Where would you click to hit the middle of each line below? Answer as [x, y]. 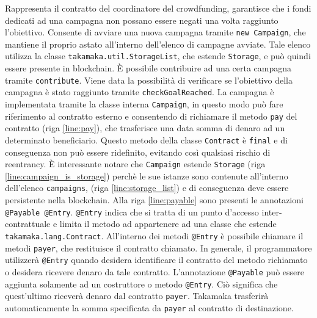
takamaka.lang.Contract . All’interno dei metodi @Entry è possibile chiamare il [154, 235]
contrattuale [28, 224]
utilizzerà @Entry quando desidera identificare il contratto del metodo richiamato [156, 260]
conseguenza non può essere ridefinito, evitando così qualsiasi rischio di [138, 152]
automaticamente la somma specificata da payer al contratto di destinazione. [149, 307]
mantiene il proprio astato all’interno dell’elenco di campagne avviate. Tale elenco [158, 44]
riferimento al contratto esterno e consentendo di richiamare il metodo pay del [151, 116]
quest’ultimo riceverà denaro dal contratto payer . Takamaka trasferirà [137, 296]
